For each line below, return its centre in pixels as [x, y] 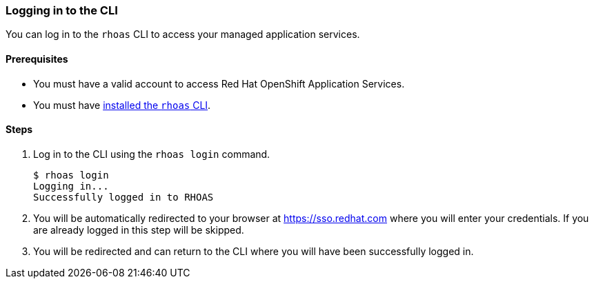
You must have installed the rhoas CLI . [122, 105]
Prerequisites [37, 59]
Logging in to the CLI [62, 10]
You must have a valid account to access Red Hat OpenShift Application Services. [219, 83]
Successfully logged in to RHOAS [123, 197]
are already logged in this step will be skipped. [139, 230]
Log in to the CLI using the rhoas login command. [152, 154]
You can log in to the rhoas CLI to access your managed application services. [183, 34]
